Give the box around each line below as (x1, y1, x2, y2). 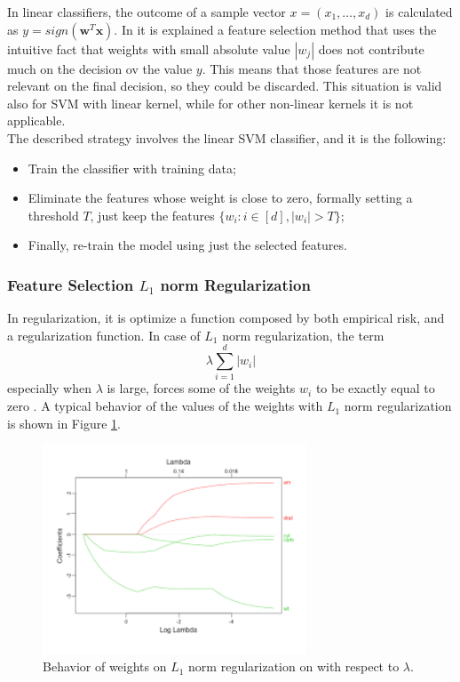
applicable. (7, 111, 66, 130)
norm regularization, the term (222, 325, 385, 344)
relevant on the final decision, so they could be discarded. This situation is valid (7, 76, 442, 95)
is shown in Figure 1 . (7, 413, 121, 432)
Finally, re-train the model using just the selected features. (28, 236, 347, 254)
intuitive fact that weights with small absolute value (7, 39, 290, 58)
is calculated (385, 3, 453, 20)
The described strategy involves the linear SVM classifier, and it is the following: (7, 128, 447, 147)
